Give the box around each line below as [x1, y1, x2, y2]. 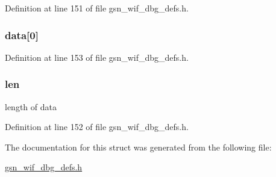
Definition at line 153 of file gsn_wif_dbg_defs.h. [5, 51, 189, 63]
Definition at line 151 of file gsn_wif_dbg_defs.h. [5, 2, 189, 14]
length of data [5, 100, 57, 113]
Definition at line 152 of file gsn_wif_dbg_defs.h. [5, 120, 189, 133]
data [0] [5, 27, 39, 42]
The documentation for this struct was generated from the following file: [5, 140, 272, 153]
